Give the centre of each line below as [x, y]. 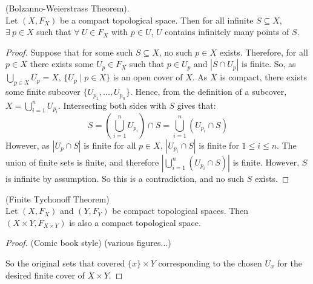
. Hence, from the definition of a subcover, [209, 92]
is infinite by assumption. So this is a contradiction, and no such [125, 178]
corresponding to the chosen [210, 263]
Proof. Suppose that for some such [69, 52]
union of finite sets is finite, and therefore [82, 162]
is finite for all [110, 145]
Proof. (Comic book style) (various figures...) [88, 243]
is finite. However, [266, 162]
